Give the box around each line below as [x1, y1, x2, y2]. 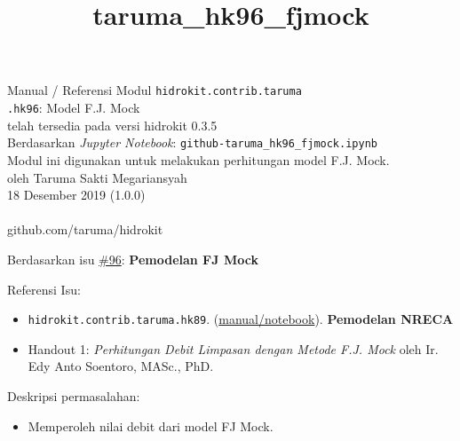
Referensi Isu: [7, 280, 81, 298]
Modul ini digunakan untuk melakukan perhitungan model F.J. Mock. [7, 150, 390, 169]
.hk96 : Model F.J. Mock [7, 98, 140, 117]
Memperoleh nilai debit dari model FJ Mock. [28, 416, 274, 435]
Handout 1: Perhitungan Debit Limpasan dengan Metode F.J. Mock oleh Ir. [28, 339, 439, 358]
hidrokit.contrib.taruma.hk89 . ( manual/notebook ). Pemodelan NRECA [28, 310, 454, 328]
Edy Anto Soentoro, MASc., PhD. [28, 357, 214, 375]
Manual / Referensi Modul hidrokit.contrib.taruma [7, 81, 302, 99]
